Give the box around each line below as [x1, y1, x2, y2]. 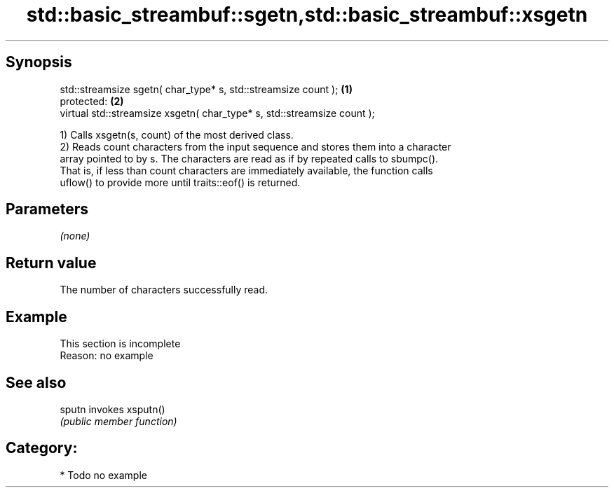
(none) [60, 230, 90, 242]
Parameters [6, 200, 88, 218]
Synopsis [6, 53, 72, 71]
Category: [6, 439, 78, 457]
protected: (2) [60, 95, 124, 107]
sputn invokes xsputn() [60, 403, 165, 415]
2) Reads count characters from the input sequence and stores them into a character [60, 140, 451, 153]
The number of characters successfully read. [60, 284, 268, 296]
